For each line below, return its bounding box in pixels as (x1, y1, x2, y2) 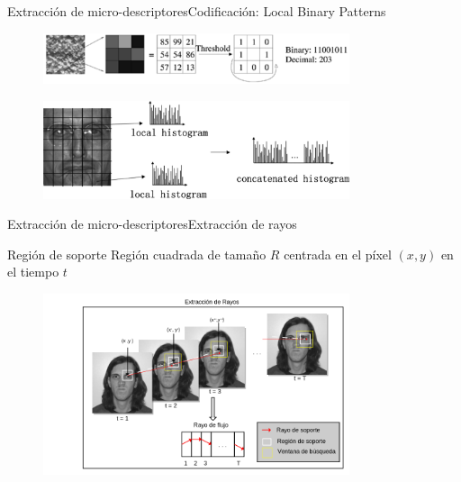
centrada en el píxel (284, 244, 392, 263)
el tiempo (7, 262, 59, 281)
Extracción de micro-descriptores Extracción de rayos (7, 214, 297, 233)
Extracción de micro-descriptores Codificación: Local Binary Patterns (7, 2, 386, 20)
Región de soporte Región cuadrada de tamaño (7, 244, 267, 263)
